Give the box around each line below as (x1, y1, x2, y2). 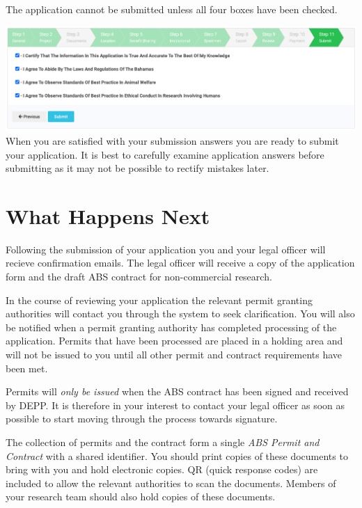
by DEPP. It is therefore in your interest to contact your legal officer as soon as (6, 397, 345, 412)
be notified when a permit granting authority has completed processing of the (6, 319, 337, 334)
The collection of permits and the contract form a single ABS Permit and (6, 434, 320, 449)
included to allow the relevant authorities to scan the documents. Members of (6, 475, 336, 490)
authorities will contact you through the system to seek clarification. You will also (6, 306, 355, 321)
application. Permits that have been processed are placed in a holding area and (6, 333, 343, 348)
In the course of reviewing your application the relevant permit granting (6, 292, 313, 307)
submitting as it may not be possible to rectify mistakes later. (6, 161, 269, 175)
